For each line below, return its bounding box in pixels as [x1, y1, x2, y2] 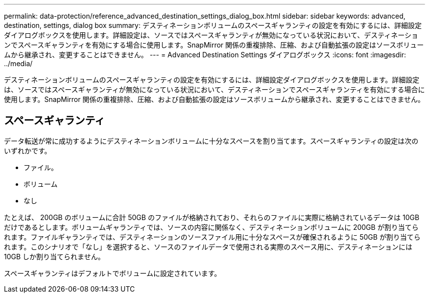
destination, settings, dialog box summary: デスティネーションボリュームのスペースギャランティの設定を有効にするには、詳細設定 [4, 21, 422, 29]
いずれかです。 [4, 146, 51, 155]
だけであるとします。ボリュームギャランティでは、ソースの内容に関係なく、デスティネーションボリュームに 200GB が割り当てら [4, 223, 419, 231]
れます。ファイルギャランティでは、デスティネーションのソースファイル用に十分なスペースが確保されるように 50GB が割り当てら [4, 232, 421, 241]
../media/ [4, 59, 33, 68]
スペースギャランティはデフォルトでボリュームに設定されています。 [4, 269, 221, 277]
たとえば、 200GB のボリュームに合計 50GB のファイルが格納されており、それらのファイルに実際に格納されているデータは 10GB [4, 213, 420, 222]
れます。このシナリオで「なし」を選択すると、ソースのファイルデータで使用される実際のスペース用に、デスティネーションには [4, 242, 413, 251]
